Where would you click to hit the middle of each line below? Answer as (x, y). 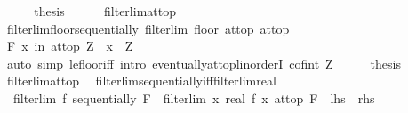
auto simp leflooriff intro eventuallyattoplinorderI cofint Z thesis (204, 63)
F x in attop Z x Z (70, 46)
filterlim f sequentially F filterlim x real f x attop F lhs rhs (194, 97)
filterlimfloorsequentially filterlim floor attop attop (148, 28)
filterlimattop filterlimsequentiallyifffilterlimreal (141, 81)
